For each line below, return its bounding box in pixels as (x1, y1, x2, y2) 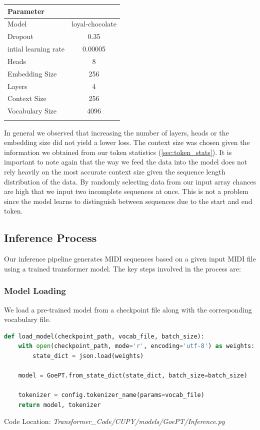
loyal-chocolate (71, 18, 116, 29)
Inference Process (4, 230, 97, 245)
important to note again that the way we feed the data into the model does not (4, 156, 247, 167)
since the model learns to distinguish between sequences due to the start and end (4, 195, 252, 206)
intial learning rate (7, 43, 65, 54)
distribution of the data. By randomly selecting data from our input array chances (4, 176, 256, 186)
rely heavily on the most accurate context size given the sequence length (4, 166, 225, 176)
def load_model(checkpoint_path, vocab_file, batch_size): (4, 332, 204, 340)
